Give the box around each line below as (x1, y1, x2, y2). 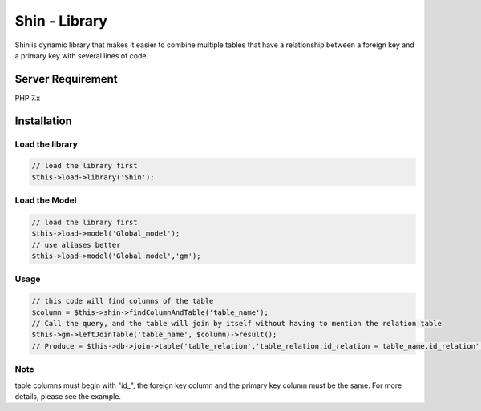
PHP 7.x (14, 93, 41, 103)
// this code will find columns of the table (31, 296, 214, 306)
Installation (14, 114, 72, 127)
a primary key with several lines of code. (14, 50, 149, 60)
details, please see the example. (14, 391, 122, 401)
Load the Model (14, 195, 77, 206)
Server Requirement (14, 72, 118, 86)
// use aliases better (31, 240, 121, 249)
